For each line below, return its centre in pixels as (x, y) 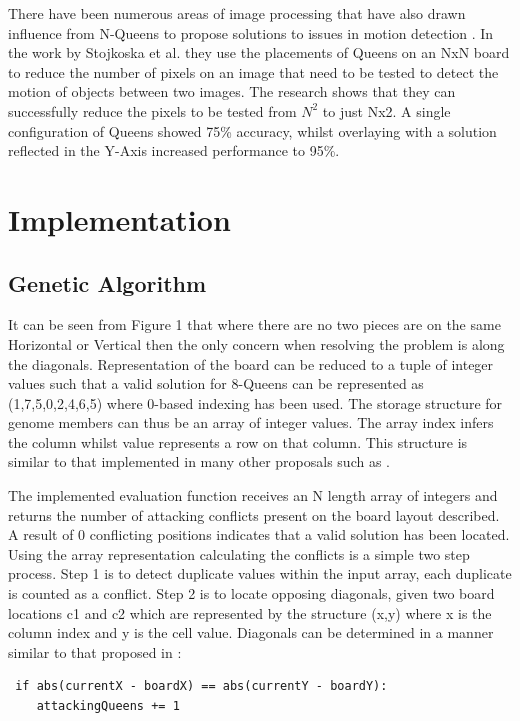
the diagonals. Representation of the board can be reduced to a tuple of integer (251, 363)
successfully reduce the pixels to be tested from (152, 110)
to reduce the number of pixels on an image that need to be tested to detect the (253, 71)
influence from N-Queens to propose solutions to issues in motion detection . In (251, 32)
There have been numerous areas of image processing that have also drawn (237, 13)
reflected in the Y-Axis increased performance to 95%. (174, 150)
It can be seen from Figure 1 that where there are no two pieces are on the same (254, 324)
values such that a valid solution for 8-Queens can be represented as (216, 383)
